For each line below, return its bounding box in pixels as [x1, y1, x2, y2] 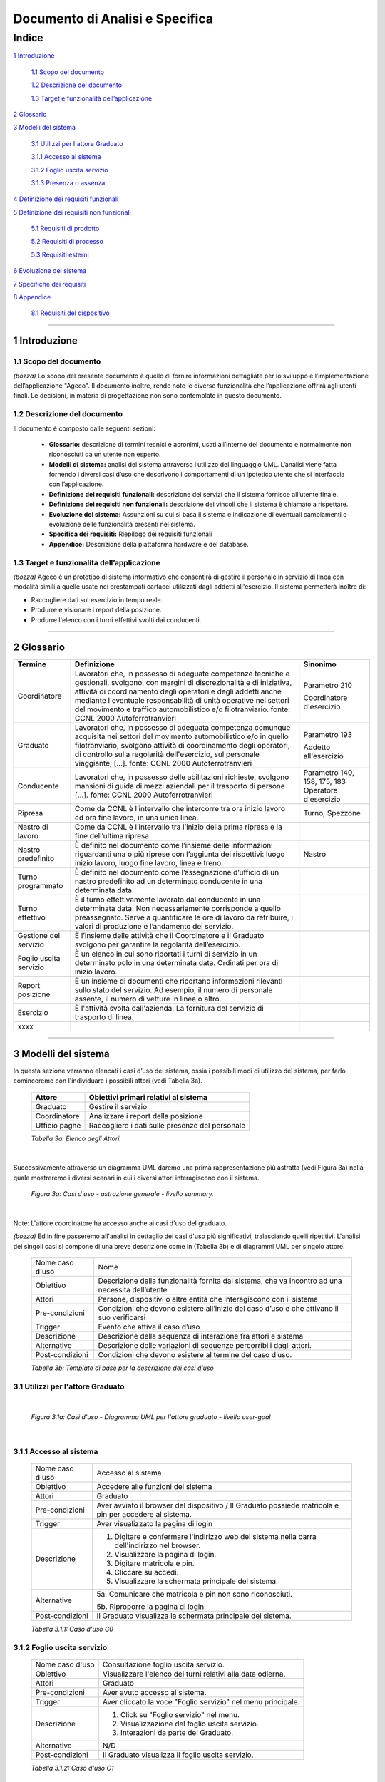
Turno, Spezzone [303, 808, 361, 818]
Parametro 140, [303, 768, 354, 778]
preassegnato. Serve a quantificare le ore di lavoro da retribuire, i [75, 912, 294, 922]
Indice [13, 31, 43, 44]
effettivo [17, 912, 46, 922]
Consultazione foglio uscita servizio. [102, 1659, 225, 1669]
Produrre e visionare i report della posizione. [31, 606, 162, 614]
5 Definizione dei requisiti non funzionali [13, 207, 131, 217]
